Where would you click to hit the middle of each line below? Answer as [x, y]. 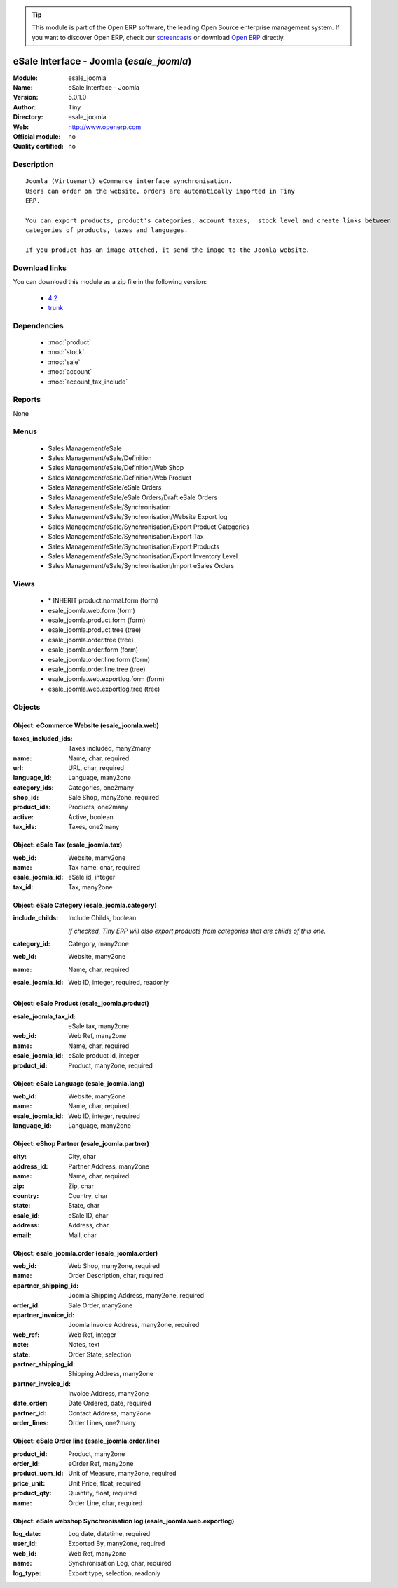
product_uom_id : [38, 1474]
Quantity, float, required [102, 1493]
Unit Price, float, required [105, 1483]
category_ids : [33, 787]
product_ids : [32, 807]
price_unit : [29, 1483]
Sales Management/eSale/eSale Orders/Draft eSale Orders [132, 497]
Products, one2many [98, 807]
